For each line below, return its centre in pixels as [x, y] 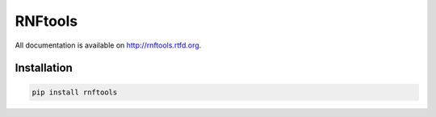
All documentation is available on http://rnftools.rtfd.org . [108, 45]
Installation [44, 68]
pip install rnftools [75, 92]
